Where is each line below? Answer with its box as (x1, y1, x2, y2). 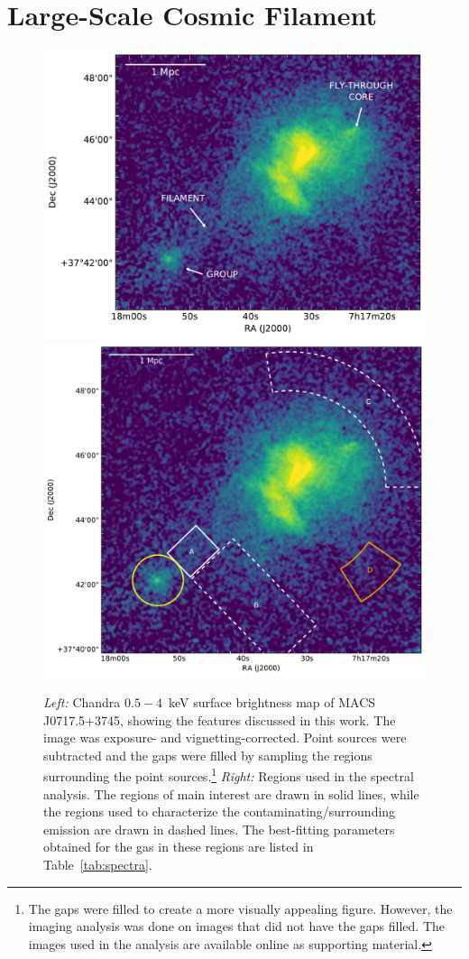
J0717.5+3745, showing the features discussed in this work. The (43, 710, 396, 729)
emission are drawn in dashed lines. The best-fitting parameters (43, 819, 395, 838)
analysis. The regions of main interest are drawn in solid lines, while (43, 784, 419, 803)
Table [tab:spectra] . (43, 854, 152, 873)
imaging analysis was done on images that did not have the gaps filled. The (28, 917, 445, 936)
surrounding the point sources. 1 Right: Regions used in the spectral (43, 764, 414, 785)
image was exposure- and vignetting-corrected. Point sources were (43, 728, 407, 747)
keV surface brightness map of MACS (169, 692, 376, 711)
